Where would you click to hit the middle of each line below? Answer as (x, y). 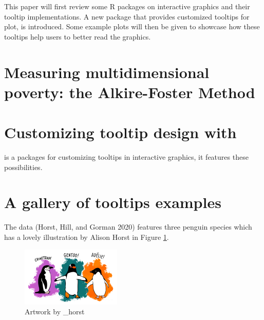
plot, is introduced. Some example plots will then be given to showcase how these (132, 26)
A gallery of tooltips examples (113, 202)
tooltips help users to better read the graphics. (78, 36)
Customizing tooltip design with (120, 132)
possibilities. (23, 167)
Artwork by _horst (55, 312)
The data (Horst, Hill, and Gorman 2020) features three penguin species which (128, 227)
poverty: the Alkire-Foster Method (130, 92)
